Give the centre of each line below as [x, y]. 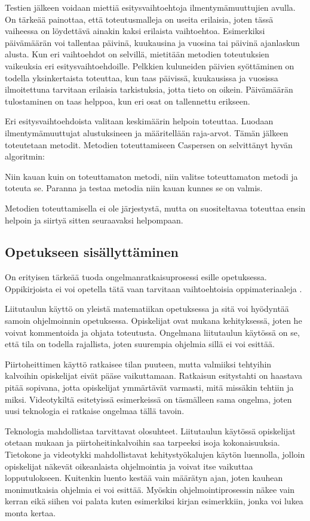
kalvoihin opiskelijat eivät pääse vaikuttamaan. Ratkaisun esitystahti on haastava [154, 376]
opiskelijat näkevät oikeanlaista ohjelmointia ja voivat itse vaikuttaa [129, 466]
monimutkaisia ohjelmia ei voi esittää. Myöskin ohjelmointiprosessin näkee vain [150, 489]
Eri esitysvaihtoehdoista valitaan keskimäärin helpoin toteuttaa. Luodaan [139, 121]
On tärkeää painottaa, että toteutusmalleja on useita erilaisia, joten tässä [139, 19]
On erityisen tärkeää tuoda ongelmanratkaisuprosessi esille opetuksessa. [136, 277]
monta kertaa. [30, 512]
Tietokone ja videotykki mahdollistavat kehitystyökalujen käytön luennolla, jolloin [155, 454]
